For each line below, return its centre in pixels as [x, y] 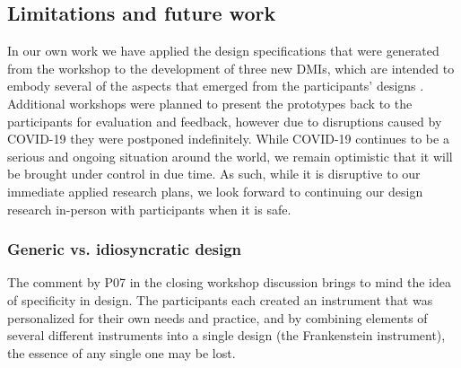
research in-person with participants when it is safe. [149, 209]
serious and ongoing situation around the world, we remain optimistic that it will [230, 156]
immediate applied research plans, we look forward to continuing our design [215, 191]
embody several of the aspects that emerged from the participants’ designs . [216, 86]
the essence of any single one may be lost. [122, 352]
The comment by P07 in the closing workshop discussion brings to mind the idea [229, 282]
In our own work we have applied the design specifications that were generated [223, 51]
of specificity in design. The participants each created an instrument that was [220, 299]
